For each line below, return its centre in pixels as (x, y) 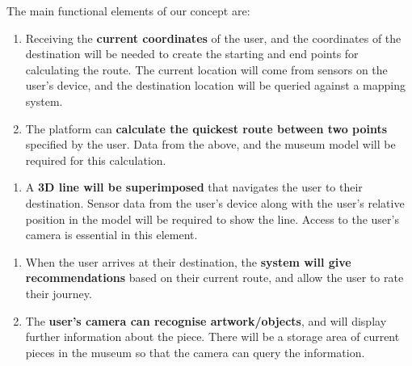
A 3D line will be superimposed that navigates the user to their (194, 187)
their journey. (59, 293)
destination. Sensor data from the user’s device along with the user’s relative (215, 202)
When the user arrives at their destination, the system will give (188, 261)
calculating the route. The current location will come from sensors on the (206, 69)
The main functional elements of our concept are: (128, 11)
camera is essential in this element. (111, 235)
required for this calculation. (96, 160)
